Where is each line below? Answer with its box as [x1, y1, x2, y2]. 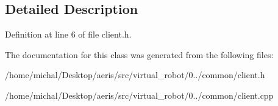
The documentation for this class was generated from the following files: [5, 48, 274, 61]
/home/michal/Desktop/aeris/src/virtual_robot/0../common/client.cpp [5, 88, 274, 101]
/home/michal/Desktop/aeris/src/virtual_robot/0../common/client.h [5, 68, 265, 81]
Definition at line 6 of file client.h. [5, 28, 132, 41]
